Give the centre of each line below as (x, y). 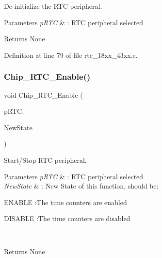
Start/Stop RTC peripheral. (45, 160)
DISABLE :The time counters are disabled (67, 218)
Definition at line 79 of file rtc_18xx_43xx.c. (71, 55)
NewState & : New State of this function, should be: (81, 186)
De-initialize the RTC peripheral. (53, 6)
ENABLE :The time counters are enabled (65, 202)
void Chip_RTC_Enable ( (43, 95)
